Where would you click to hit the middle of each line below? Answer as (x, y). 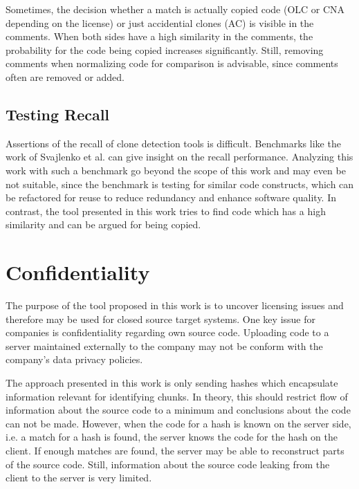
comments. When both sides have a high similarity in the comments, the (159, 36)
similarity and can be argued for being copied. (103, 224)
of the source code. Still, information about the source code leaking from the (168, 464)
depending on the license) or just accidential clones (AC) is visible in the (160, 22)
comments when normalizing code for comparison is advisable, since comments (172, 63)
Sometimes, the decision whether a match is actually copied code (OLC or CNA (175, 9)
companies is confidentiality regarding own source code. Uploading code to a (167, 332)
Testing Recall (58, 114)
